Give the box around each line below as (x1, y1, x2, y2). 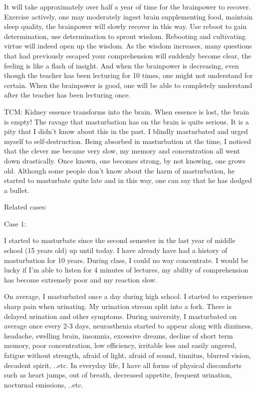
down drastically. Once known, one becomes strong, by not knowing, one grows (4, 155, 246, 165)
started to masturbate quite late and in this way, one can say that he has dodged (4, 175, 252, 185)
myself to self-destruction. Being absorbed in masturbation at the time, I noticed (4, 135, 251, 146)
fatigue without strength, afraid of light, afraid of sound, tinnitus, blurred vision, (4, 350, 251, 360)
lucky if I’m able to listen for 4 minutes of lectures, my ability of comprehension (4, 264, 249, 275)
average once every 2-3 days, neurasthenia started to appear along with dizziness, (4, 320, 253, 331)
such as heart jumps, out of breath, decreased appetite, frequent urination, (4, 369, 232, 380)
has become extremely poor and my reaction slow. (4, 274, 157, 284)
